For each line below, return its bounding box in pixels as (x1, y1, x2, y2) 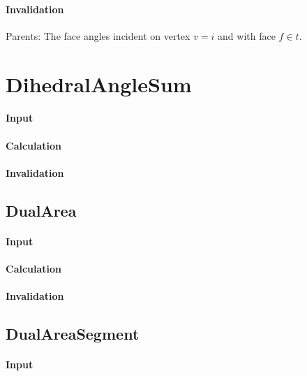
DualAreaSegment (6, 323, 140, 345)
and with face (218, 28, 276, 43)
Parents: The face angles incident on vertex (6, 28, 190, 43)
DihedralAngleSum (6, 69, 192, 98)
